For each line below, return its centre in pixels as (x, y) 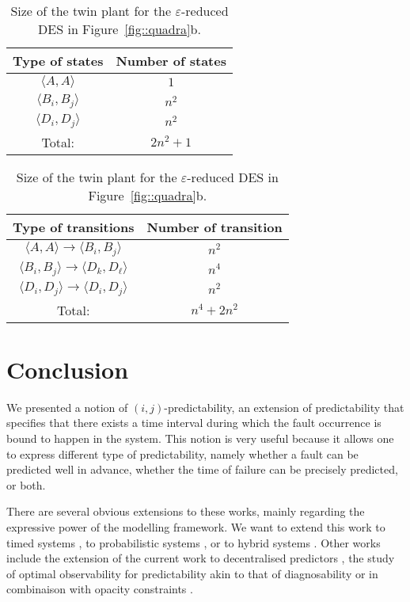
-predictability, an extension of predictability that (284, 407)
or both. (26, 484)
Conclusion (68, 369)
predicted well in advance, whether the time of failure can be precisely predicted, (202, 469)
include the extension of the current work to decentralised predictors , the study (201, 558)
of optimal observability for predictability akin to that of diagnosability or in (192, 573)
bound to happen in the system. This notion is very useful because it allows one (200, 438)
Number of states (171, 61)
